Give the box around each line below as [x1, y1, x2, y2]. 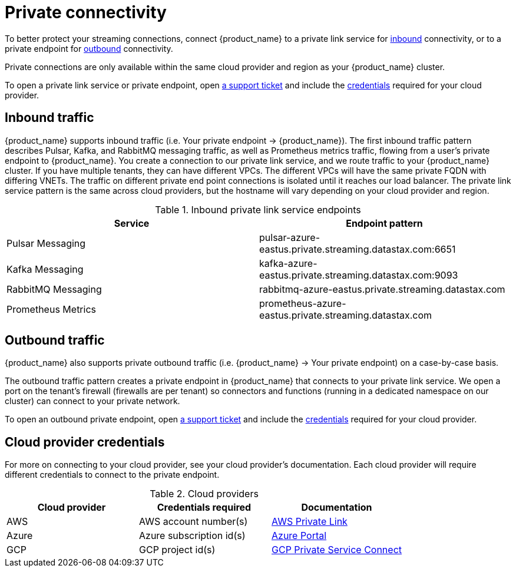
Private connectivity [5, 2, 167, 22]
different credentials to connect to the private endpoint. [5, 469, 220, 480]
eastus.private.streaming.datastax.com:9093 [259, 269, 458, 281]
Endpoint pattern [346, 217, 423, 229]
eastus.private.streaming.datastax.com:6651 [259, 243, 456, 255]
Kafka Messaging [6, 263, 84, 275]
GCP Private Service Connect [272, 544, 402, 556]
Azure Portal [272, 530, 327, 542]
